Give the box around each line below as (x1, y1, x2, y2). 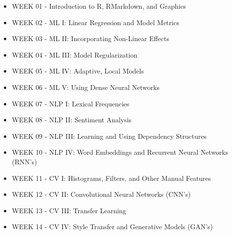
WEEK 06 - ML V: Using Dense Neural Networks (12, 82, 159, 92)
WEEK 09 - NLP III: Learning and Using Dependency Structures (12, 131, 207, 141)
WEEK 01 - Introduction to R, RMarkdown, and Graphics (12, 1, 186, 11)
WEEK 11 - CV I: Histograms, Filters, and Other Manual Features (12, 173, 211, 183)
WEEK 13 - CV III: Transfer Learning (12, 205, 126, 215)
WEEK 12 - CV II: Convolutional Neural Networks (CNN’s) (12, 189, 191, 199)
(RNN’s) (12, 156, 37, 166)
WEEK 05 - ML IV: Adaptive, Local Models (12, 66, 144, 76)
